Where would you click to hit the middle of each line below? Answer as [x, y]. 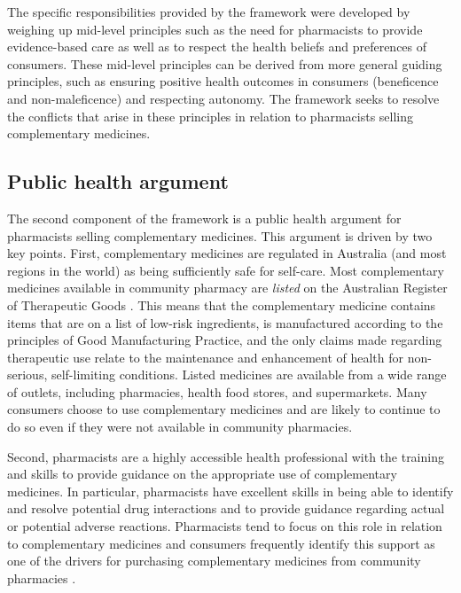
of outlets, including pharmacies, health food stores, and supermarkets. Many [217, 391]
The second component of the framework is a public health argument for [204, 218]
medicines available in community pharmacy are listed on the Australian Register [227, 288]
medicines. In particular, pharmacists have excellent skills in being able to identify [230, 491]
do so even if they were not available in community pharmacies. [180, 427]
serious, [27, 375]
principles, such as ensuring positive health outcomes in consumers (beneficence [223, 81]
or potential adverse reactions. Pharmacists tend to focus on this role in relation [225, 526]
